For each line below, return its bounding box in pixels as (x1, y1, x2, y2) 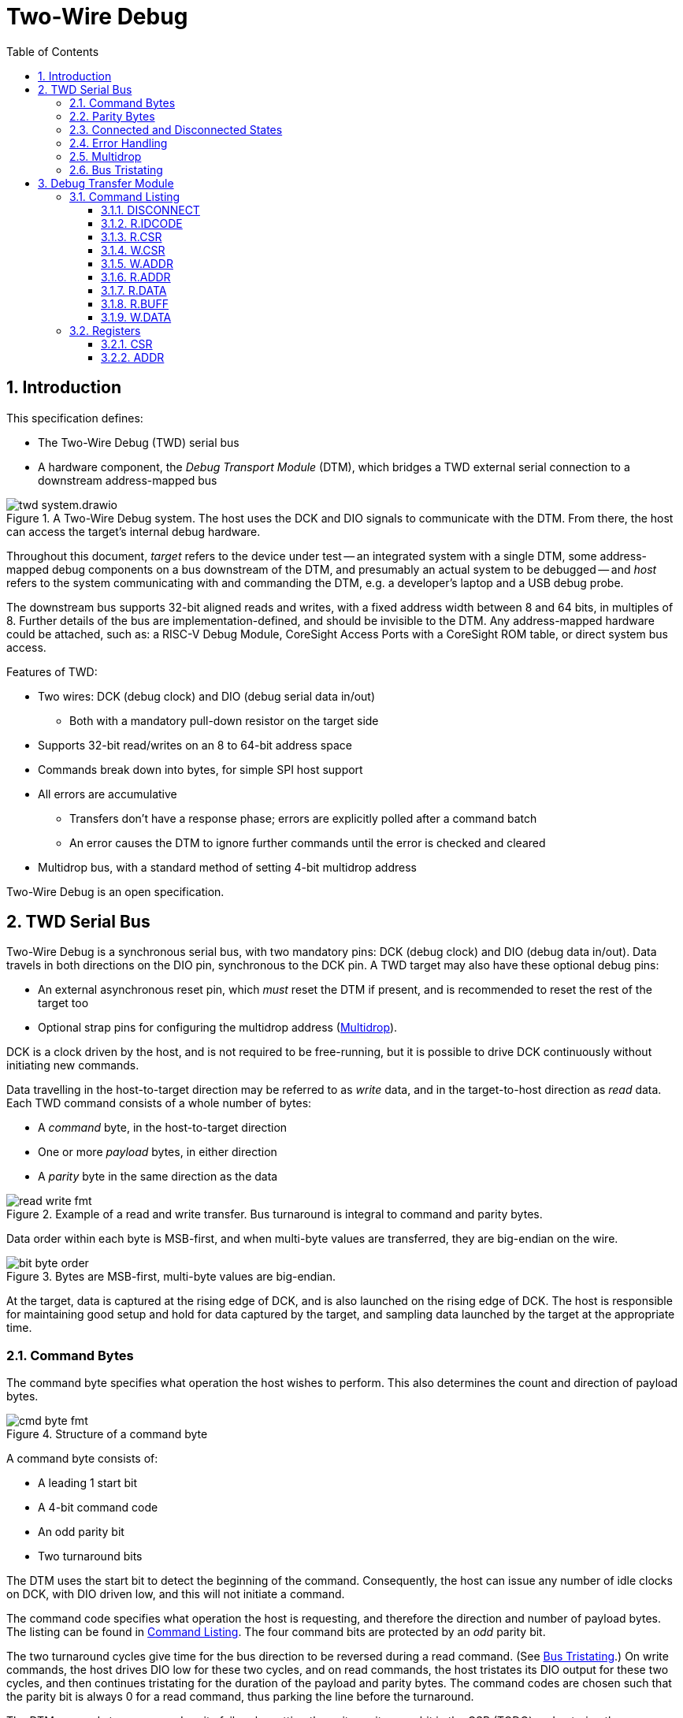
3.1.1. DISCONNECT (101, 203, 200, 217)
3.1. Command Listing (69, 189, 180, 203)
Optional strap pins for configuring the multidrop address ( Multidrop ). (38, 1021, 398, 1035)
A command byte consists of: (6, 1452, 158, 1466)
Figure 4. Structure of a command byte (6, 1427, 208, 1441)
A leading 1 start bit (38, 1476, 137, 1490)
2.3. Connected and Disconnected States (69, 122, 283, 136)
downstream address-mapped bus (38, 473, 217, 487)
